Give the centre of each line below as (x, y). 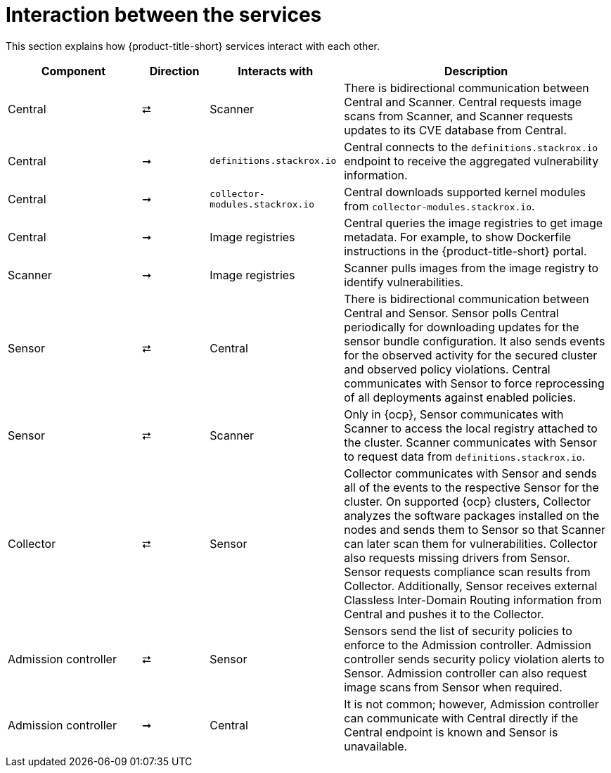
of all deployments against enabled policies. (460, 397)
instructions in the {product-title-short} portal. (465, 251)
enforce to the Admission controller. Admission (468, 645)
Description (476, 71)
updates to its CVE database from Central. (455, 130)
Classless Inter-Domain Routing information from (473, 600)
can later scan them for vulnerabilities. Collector (471, 543)
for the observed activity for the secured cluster (471, 355)
